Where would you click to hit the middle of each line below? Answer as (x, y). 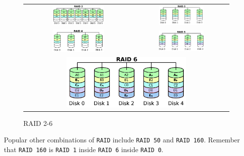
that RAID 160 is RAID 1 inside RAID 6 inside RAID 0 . (84, 149)
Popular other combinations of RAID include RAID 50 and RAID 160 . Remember (122, 139)
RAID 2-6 (38, 123)
